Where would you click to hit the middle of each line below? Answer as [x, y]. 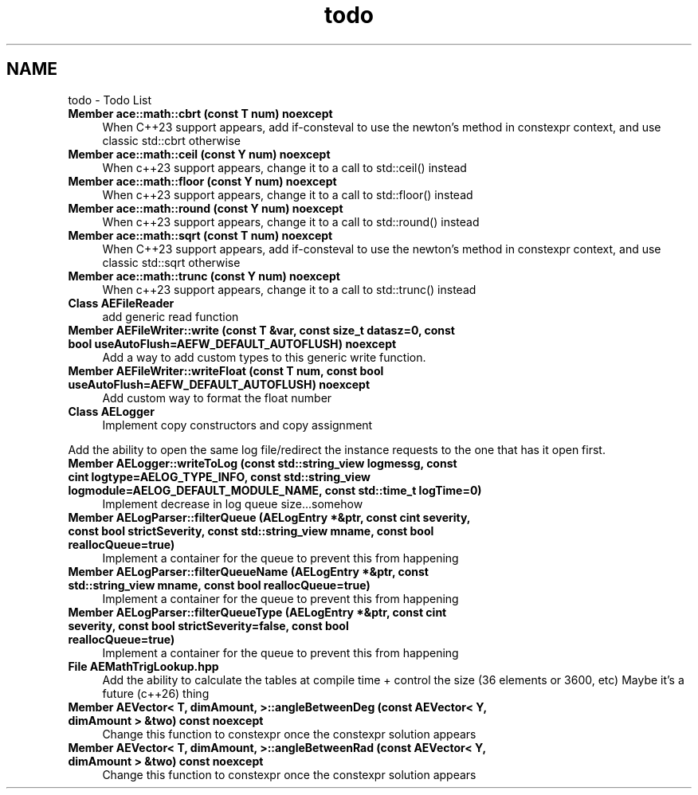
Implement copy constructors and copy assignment [237, 425]
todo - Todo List [110, 100]
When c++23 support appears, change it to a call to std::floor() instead [288, 194]
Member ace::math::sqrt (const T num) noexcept [200, 235]
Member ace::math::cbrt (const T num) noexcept [200, 113]
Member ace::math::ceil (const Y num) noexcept [199, 154]
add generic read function [171, 316]
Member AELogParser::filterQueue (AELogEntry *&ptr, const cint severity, [269, 517]
